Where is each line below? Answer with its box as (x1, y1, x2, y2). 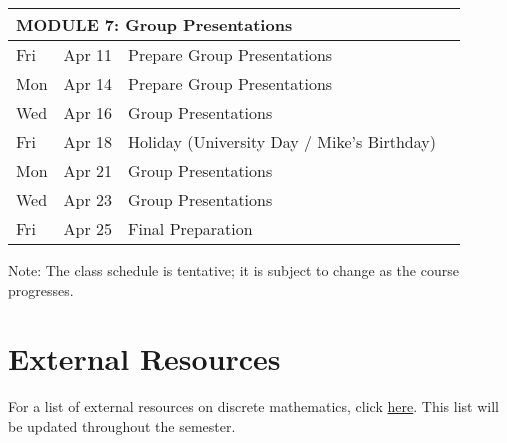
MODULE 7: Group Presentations (16, 13, 293, 36)
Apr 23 (63, 188, 113, 211)
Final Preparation (128, 217, 253, 240)
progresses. (8, 279, 74, 300)
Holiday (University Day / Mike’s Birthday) (128, 130, 436, 153)
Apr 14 (63, 72, 113, 95)
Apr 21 (63, 159, 113, 182)
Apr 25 (63, 217, 113, 240)
